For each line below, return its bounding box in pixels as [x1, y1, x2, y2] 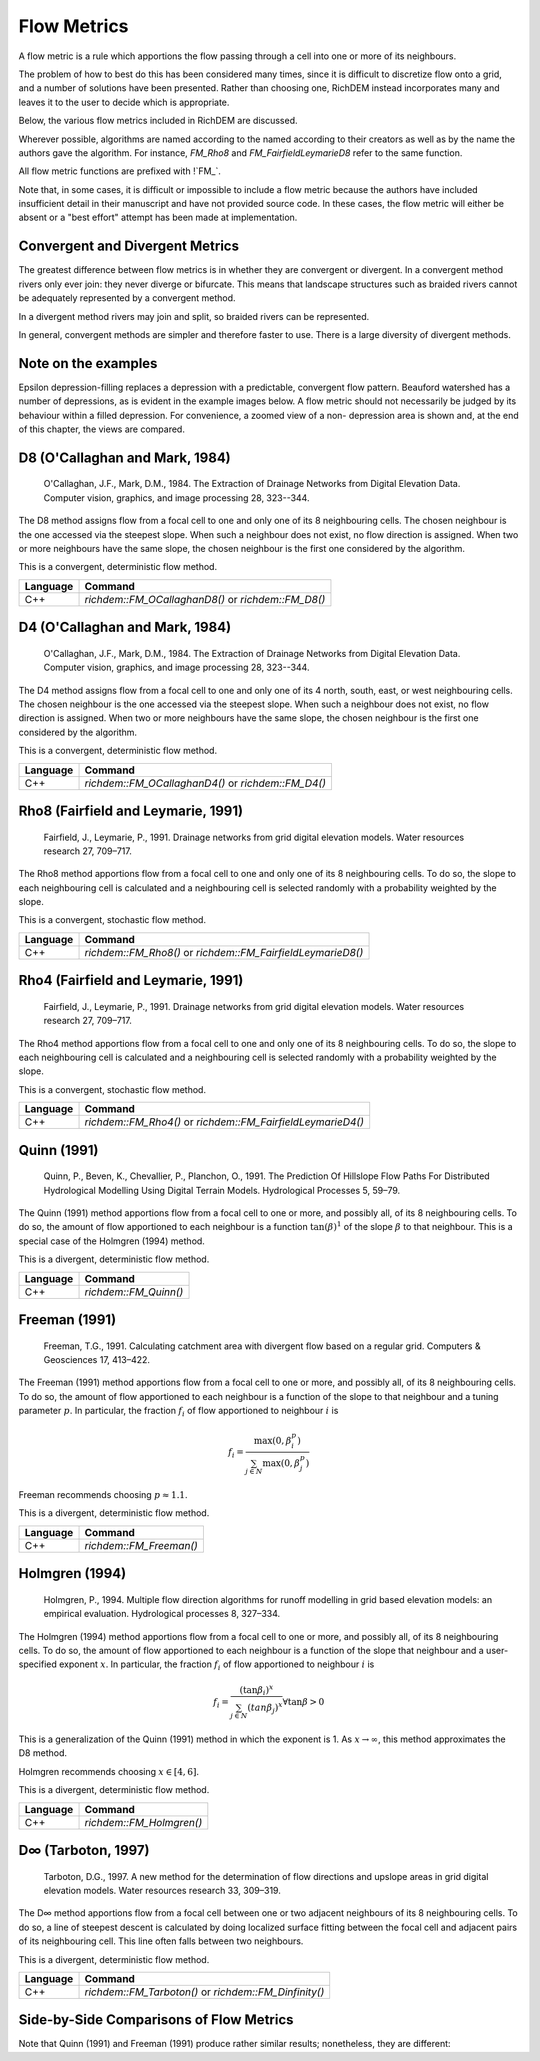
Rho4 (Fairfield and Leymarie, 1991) [18, 972, 244, 989]
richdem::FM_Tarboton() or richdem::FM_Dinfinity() [84, 1985, 325, 1999]
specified [18, 1658, 57, 1670]
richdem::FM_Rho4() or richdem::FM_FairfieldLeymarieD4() [84, 1115, 364, 1129]
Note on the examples [18, 355, 158, 372]
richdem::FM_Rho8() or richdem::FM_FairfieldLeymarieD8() [84, 945, 364, 959]
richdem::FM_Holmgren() [84, 1815, 203, 1829]
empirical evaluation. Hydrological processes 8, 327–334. [43, 1608, 281, 1620]
